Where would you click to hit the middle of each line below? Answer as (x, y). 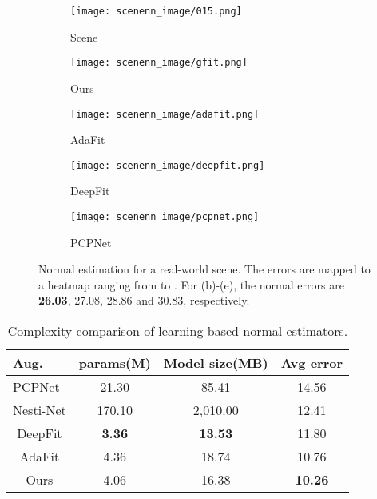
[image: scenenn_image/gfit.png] (159, 63)
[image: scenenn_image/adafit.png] (165, 114)
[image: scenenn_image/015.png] (156, 11)
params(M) (115, 363)
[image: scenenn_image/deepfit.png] (168, 165)
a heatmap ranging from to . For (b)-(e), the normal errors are (191, 284)
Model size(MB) (216, 363)
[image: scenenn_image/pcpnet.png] (165, 217)
